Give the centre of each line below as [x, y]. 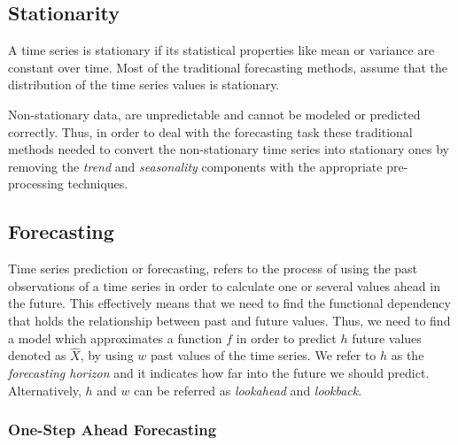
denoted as [37, 355]
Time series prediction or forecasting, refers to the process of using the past [213, 269]
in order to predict [286, 338]
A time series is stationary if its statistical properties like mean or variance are [221, 50]
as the [408, 355]
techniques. [98, 184]
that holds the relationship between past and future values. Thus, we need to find [229, 320]
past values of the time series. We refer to [264, 355]
